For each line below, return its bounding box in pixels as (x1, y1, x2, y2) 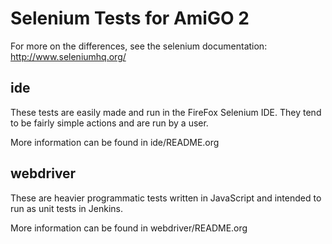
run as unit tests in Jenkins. (10, 202, 123, 214)
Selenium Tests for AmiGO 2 (10, 7, 250, 30)
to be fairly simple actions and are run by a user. (10, 117, 209, 129)
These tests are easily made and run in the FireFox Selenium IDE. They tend (10, 106, 322, 118)
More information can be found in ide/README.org (10, 136, 220, 148)
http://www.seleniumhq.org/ (10, 50, 127, 62)
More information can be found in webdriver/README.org (10, 222, 248, 234)
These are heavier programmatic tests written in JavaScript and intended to (10, 192, 322, 204)
